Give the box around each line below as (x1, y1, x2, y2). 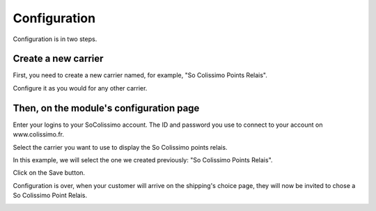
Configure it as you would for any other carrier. (13, 84, 148, 92)
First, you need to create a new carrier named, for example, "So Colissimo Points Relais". (13, 71, 268, 79)
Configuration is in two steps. (13, 35, 97, 43)
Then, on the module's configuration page (13, 102, 200, 114)
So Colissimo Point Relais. (13, 192, 87, 200)
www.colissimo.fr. (13, 130, 65, 139)
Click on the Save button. (13, 169, 86, 177)
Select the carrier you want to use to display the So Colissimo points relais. (13, 143, 228, 151)
